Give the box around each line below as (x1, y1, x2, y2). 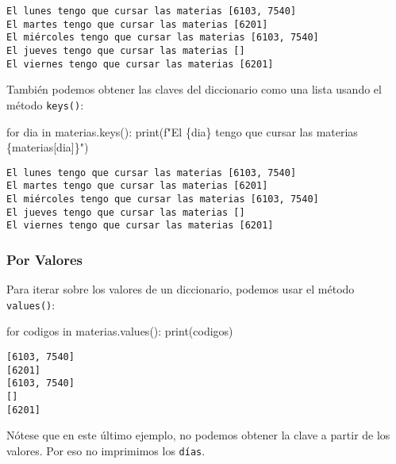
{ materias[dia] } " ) (6, 139, 89, 155)
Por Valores (6, 249, 83, 269)
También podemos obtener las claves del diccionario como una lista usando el (6, 81, 382, 98)
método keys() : (6, 96, 84, 113)
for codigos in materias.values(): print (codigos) (6, 323, 233, 339)
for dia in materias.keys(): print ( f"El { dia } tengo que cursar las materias (6, 123, 358, 140)
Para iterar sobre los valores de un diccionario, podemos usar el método (6, 281, 355, 297)
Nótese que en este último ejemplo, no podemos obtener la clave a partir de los (6, 427, 390, 443)
